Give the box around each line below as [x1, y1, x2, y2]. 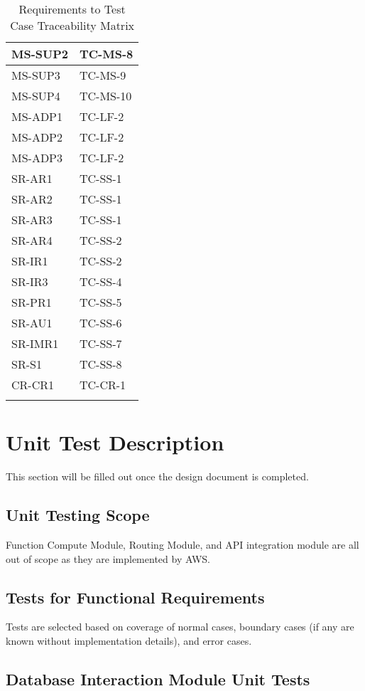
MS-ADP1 [11, 108, 63, 125]
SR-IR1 [11, 253, 48, 269]
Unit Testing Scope [6, 504, 150, 526]
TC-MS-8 [79, 46, 134, 62]
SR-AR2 [11, 191, 53, 207]
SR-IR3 [11, 273, 48, 290]
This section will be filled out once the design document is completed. [6, 469, 309, 484]
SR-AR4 [11, 232, 53, 248]
